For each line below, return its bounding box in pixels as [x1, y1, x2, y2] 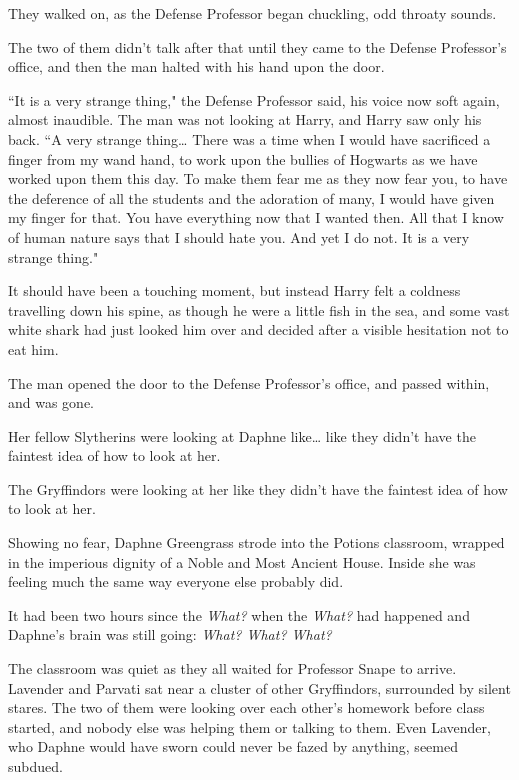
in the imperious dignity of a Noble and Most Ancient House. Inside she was [8, 551, 476, 572]
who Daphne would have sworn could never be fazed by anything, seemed [8, 736, 458, 757]
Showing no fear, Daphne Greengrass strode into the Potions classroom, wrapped [8, 532, 505, 553]
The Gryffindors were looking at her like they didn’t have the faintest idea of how [8, 478, 508, 499]
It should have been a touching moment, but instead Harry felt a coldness [8, 280, 461, 301]
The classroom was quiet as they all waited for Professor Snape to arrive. [8, 658, 457, 679]
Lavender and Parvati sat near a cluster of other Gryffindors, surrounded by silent [8, 677, 511, 698]
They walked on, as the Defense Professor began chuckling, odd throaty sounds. [8, 3, 497, 23]
